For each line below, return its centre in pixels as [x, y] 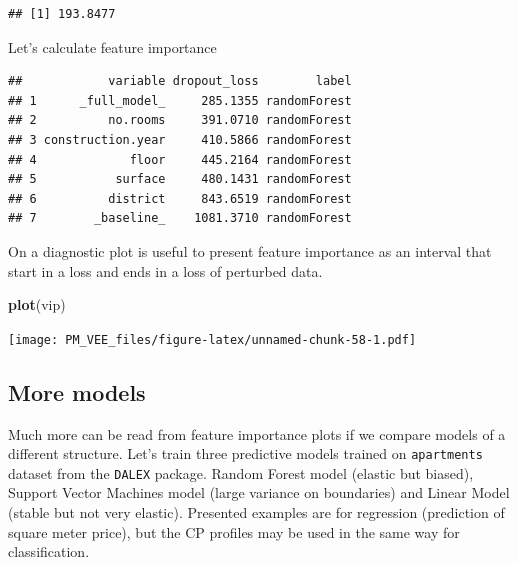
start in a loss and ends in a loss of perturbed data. [165, 270]
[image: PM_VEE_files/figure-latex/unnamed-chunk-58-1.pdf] [212, 339]
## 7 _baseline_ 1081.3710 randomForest [180, 218]
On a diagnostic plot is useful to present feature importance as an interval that [250, 250]
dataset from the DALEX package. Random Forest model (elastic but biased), [241, 472]
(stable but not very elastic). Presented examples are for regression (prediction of [256, 512]
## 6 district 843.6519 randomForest [180, 198]
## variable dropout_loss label [180, 81]
